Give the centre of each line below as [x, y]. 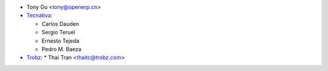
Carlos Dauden [60, 23]
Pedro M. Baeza [62, 49]
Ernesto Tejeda [60, 41]
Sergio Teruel [58, 32]
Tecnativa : [39, 16]
